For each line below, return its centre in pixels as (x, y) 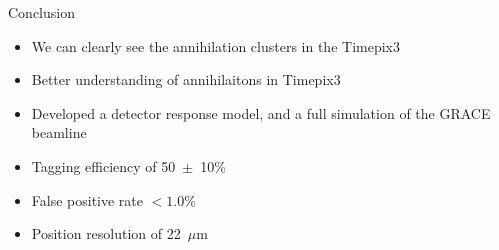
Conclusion (41, 12)
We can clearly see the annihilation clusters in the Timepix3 (215, 45)
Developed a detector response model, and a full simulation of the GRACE (261, 112)
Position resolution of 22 (106, 233)
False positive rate (87, 199)
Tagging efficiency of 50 (103, 165)
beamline (59, 132)
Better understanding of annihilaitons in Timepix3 (186, 79)
